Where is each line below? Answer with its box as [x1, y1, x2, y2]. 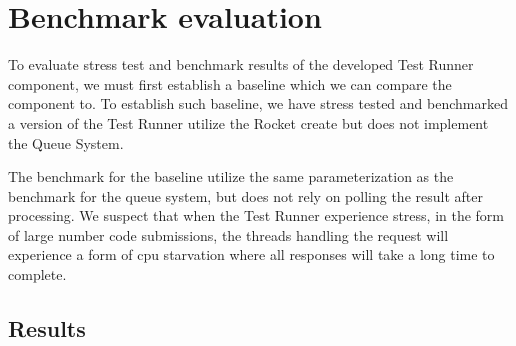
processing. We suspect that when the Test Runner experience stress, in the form [8, 205, 505, 226]
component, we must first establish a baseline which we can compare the [8, 73, 452, 94]
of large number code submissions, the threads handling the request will [8, 224, 449, 245]
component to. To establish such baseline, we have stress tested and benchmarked [8, 93, 508, 114]
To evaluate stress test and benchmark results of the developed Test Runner [8, 54, 474, 75]
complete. [8, 264, 67, 285]
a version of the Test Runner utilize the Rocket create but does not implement [8, 112, 489, 133]
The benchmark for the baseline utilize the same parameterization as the [8, 166, 454, 187]
